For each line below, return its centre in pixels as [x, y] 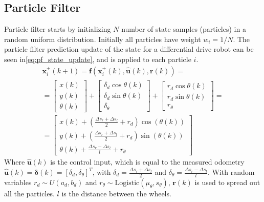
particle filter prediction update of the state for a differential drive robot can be [129, 49]
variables [18, 182]
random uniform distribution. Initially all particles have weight [103, 39]
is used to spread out [227, 182]
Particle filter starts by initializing [58, 29]
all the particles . [29, 193]
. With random [231, 172]
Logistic [127, 183]
